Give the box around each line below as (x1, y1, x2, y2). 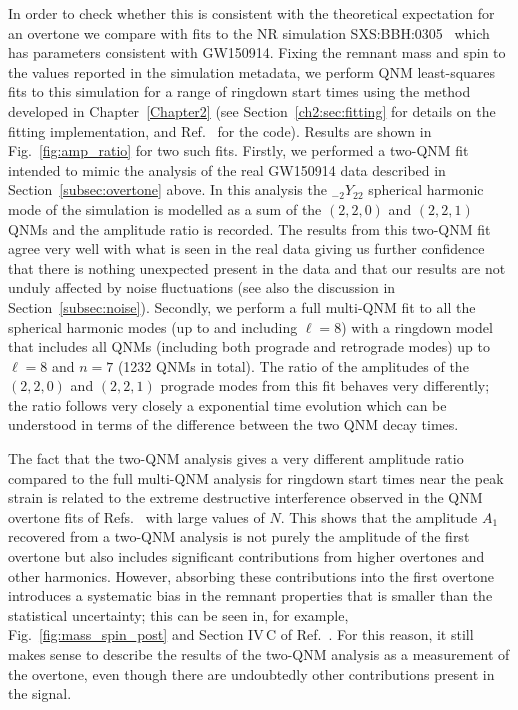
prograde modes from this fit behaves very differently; (160, 375, 490, 396)
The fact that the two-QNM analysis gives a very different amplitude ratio (8, 448, 464, 469)
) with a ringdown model (341, 316, 493, 337)
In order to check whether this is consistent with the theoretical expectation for (8, 3, 495, 23)
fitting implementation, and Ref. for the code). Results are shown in (8, 120, 432, 141)
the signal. (8, 683, 72, 704)
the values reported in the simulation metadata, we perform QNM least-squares (8, 61, 496, 82)
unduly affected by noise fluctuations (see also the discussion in (8, 277, 396, 298)
